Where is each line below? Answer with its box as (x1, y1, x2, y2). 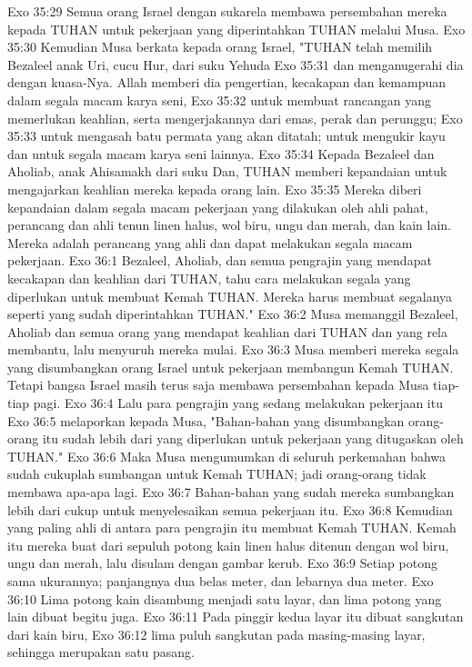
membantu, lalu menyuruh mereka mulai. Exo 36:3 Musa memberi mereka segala (7, 340, 459, 359)
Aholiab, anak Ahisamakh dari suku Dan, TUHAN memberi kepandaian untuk (7, 162, 447, 181)
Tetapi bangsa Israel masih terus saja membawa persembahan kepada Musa (7, 375, 429, 394)
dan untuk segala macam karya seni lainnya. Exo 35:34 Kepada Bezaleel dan (7, 144, 435, 163)
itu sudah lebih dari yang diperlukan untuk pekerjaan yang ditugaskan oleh (42, 429, 464, 448)
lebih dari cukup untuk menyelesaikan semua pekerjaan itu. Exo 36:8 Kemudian (7, 500, 453, 519)
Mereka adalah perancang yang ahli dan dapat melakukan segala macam (7, 233, 413, 252)
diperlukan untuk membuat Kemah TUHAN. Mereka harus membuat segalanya (7, 286, 453, 305)
